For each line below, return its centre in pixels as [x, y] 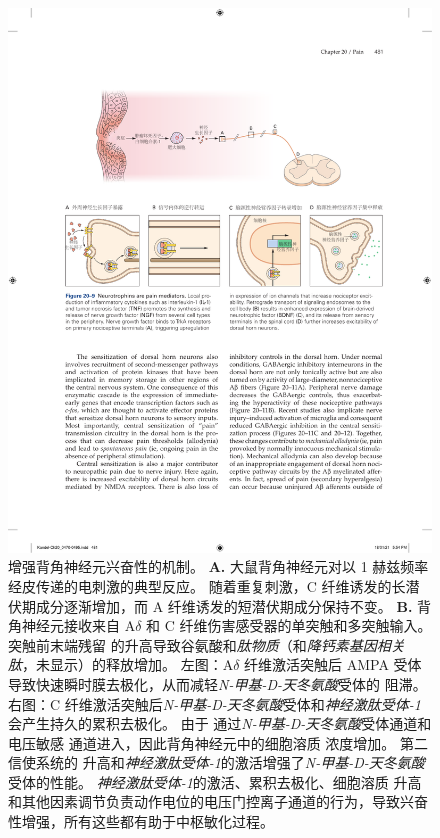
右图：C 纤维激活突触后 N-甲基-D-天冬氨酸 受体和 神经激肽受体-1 [214, 703]
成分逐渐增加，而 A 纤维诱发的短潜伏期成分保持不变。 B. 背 [233, 605]
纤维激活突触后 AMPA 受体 [333, 664]
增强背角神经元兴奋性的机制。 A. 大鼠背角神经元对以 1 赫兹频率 [218, 566]
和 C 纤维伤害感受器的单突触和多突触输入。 [289, 625]
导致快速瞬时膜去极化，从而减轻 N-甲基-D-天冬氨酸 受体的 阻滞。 [217, 683]
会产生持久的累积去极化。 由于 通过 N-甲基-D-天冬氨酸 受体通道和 [220, 723]
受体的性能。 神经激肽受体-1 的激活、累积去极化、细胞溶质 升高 [215, 781]
